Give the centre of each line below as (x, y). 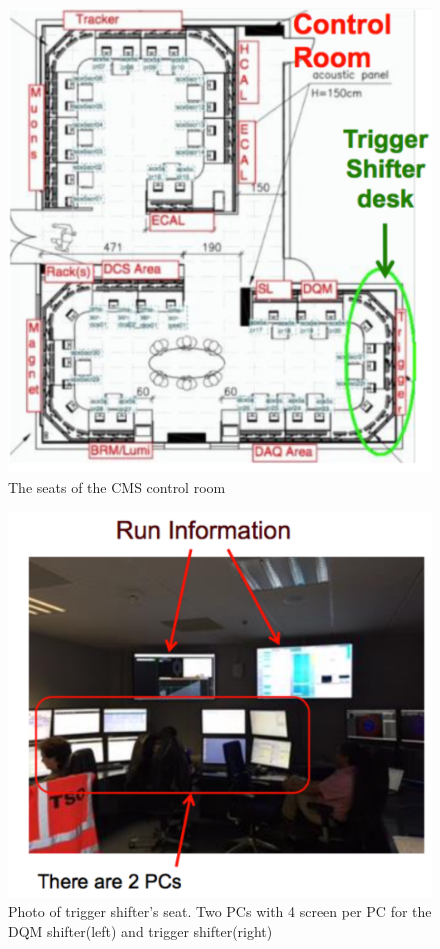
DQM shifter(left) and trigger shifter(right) (140, 931)
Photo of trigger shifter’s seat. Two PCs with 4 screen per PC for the (220, 911)
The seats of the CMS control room (117, 486)
